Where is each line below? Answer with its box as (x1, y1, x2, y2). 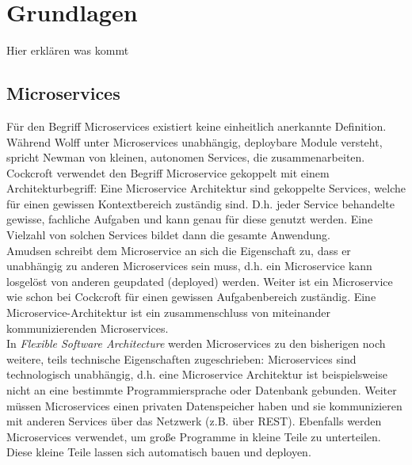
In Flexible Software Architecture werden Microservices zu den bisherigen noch (6, 335, 386, 352)
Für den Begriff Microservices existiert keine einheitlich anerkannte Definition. (6, 117, 387, 134)
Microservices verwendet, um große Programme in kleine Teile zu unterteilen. (6, 428, 381, 444)
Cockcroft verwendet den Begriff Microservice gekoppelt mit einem (6, 164, 330, 181)
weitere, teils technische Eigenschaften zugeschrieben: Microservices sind (6, 350, 357, 367)
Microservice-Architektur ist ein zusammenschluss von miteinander (6, 304, 330, 321)
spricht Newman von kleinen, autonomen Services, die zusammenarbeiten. (6, 149, 365, 166)
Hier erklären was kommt (6, 42, 129, 59)
